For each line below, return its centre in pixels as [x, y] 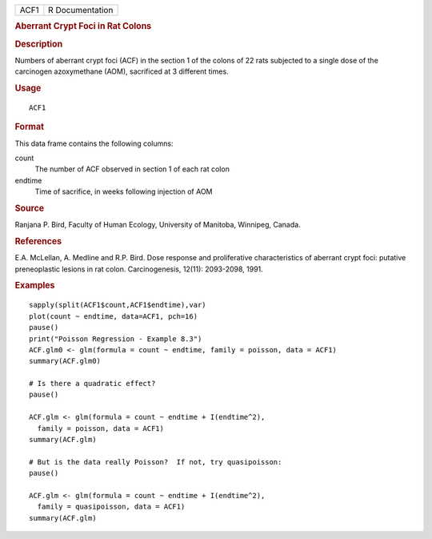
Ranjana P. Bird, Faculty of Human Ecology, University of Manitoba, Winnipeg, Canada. [158, 225]
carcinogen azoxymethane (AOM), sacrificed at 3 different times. [122, 71]
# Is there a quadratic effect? [92, 384]
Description [39, 44]
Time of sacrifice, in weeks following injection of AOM [124, 191]
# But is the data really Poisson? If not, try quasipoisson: [156, 462]
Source [30, 208]
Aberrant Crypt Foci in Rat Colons [83, 26]
